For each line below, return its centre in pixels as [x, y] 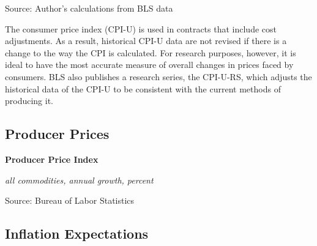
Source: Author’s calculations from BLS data [89, 8]
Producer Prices [57, 134]
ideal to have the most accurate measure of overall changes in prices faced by [149, 65]
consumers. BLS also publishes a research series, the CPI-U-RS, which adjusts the [158, 76]
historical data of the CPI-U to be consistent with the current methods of [143, 88]
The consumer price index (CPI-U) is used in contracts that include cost [141, 28]
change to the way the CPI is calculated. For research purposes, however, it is [151, 52]
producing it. [29, 101]
